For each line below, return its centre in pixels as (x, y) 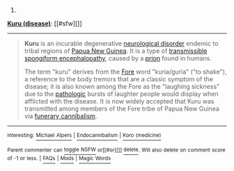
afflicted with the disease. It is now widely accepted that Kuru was (119, 101)
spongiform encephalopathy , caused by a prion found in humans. (118, 58)
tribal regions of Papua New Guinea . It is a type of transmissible (116, 51)
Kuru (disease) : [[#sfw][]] (45, 23)
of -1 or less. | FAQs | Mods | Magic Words (59, 158)
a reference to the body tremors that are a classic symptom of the (119, 79)
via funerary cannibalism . (61, 116)
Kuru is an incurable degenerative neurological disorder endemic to (121, 43)
